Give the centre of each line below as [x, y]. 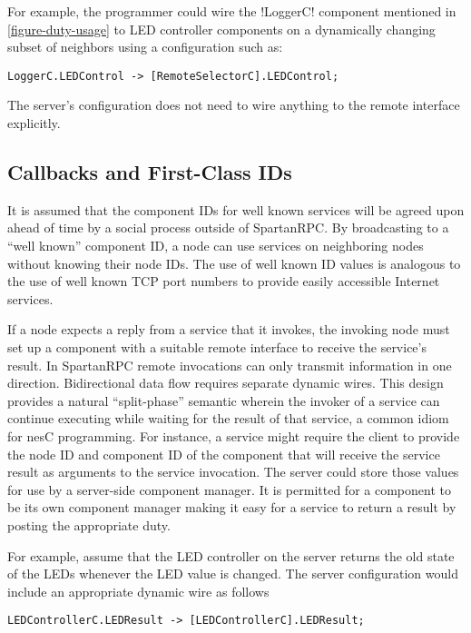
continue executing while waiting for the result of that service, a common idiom [228, 418]
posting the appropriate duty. [89, 524]
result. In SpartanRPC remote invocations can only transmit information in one [230, 365]
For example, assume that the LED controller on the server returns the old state [231, 555]
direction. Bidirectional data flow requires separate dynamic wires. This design [226, 383]
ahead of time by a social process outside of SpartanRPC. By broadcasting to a [228, 227]
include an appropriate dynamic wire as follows [138, 591]
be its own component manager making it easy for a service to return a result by [232, 507]
